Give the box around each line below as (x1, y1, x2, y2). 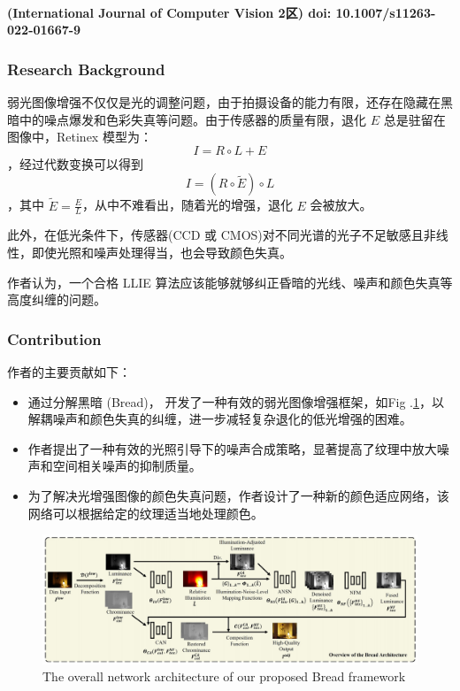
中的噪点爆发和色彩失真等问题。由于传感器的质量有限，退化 (19, 110, 366, 128)
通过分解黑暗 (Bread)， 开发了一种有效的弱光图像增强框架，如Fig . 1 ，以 (27, 392, 444, 411)
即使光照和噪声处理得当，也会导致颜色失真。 (31, 243, 292, 262)
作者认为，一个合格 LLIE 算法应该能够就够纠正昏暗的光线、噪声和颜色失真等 (7, 273, 453, 291)
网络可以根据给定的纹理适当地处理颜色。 (27, 503, 264, 522)
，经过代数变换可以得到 (7, 154, 143, 173)
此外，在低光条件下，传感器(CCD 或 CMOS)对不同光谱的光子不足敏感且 (7, 226, 424, 244)
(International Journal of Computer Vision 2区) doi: (7, 3, 332, 21)
